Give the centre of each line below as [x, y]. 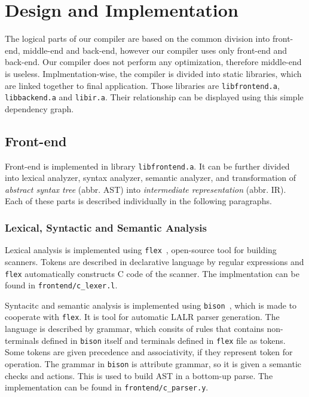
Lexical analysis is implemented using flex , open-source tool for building [141, 250]
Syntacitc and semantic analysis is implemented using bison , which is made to [151, 305]
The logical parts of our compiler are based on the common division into [137, 39]
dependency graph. [39, 108]
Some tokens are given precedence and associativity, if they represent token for [149, 352]
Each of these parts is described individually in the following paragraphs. [138, 201]
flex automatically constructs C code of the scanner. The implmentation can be [152, 273]
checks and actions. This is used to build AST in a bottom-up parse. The [139, 375]
